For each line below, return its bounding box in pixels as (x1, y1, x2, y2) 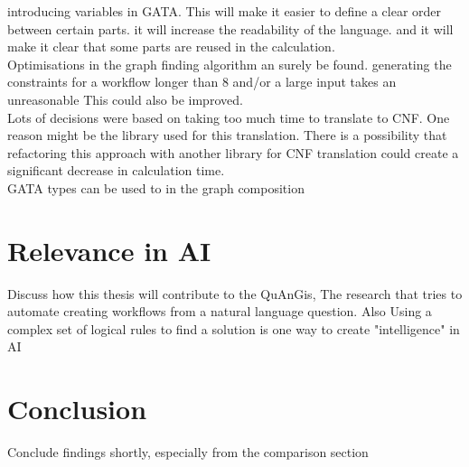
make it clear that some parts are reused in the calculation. (7, 37, 335, 56)
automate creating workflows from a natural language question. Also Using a (7, 302, 432, 321)
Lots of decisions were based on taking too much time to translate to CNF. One (7, 107, 450, 126)
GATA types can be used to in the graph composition (7, 178, 305, 197)
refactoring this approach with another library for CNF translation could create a (7, 143, 459, 162)
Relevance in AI (7, 231, 211, 268)
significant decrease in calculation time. (7, 161, 225, 180)
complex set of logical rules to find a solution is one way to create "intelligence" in (7, 319, 460, 338)
